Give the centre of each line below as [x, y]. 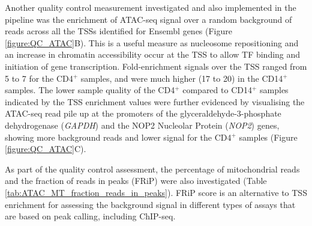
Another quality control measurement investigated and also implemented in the [151, 7]
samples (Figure [268, 137]
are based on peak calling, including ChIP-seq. [90, 216]
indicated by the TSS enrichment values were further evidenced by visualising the [155, 101]
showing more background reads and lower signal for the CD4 [118, 137]
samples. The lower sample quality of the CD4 [90, 90]
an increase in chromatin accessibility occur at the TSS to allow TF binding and [153, 54]
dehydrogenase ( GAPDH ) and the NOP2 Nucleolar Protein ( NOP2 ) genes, [142, 125]
